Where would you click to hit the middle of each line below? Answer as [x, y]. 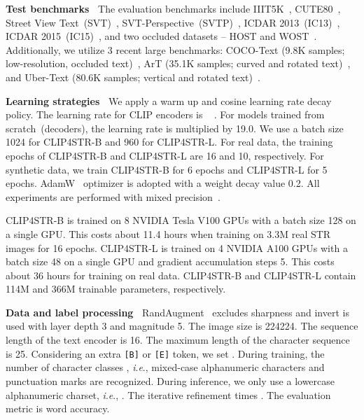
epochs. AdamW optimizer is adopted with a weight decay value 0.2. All [163, 183]
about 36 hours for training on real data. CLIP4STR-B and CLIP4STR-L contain [181, 275]
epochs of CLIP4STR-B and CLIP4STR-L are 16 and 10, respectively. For [165, 155]
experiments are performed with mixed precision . [113, 196]
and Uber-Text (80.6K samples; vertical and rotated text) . [133, 77]
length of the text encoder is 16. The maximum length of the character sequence [178, 340]
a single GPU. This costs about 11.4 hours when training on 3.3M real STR [168, 233]
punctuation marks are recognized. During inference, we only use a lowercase [170, 380]
